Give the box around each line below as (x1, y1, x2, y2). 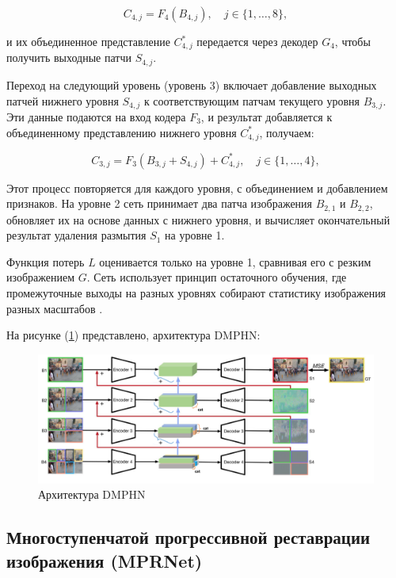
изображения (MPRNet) (6, 548, 203, 572)
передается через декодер (196, 33, 318, 49)
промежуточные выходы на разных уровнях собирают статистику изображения (6, 284, 386, 300)
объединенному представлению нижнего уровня (6, 124, 237, 140)
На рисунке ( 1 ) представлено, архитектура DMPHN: (6, 327, 261, 343)
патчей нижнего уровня (6, 92, 119, 109)
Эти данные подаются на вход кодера (6, 108, 186, 124)
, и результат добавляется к (200, 108, 333, 124)
